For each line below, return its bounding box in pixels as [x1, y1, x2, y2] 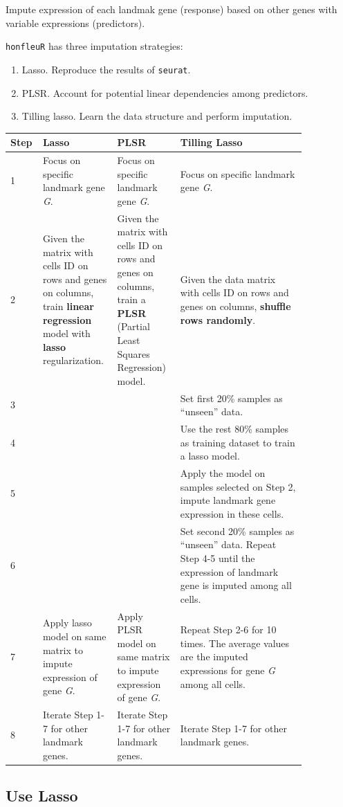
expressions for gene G [180, 662, 275, 677]
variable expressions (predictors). [6, 15, 145, 30]
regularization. [42, 353, 104, 368]
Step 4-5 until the [180, 550, 255, 565]
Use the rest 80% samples [180, 421, 289, 436]
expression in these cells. [180, 506, 284, 520]
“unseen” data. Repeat [180, 537, 277, 552]
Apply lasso [42, 615, 92, 630]
